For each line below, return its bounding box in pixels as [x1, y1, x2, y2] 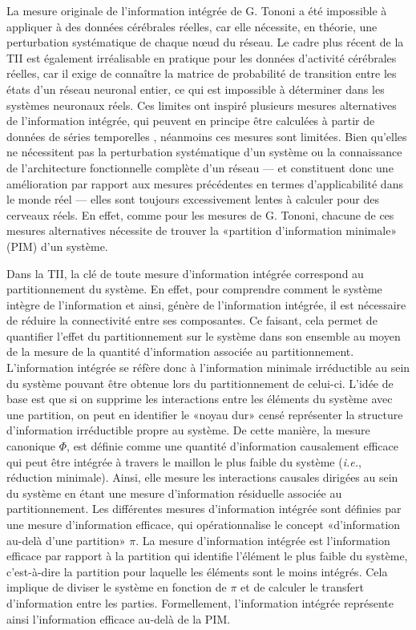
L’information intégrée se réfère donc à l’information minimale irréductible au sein [6, 359, 410, 376]
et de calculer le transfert [240, 579, 364, 596]
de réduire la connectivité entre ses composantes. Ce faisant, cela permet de [6, 312, 378, 329]
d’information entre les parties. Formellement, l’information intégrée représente [6, 594, 394, 611]
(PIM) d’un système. [6, 237, 108, 254]
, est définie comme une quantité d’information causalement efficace [67, 438, 399, 454]
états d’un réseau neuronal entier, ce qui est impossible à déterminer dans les [6, 80, 385, 97]
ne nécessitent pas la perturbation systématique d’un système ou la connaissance [6, 143, 402, 160]
